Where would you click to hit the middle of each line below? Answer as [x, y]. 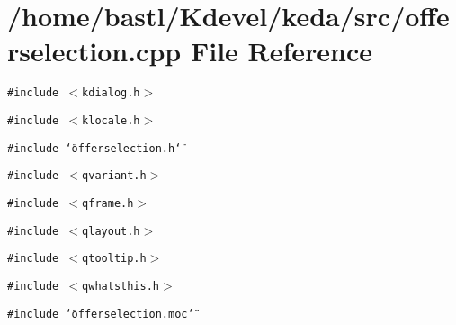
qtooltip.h [114, 259]
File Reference [282, 51]
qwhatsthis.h [121, 286]
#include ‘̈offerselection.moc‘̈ [101, 314]
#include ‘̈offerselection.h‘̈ [94, 148]
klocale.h [111, 120]
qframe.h [108, 203]
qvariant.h [114, 176]
